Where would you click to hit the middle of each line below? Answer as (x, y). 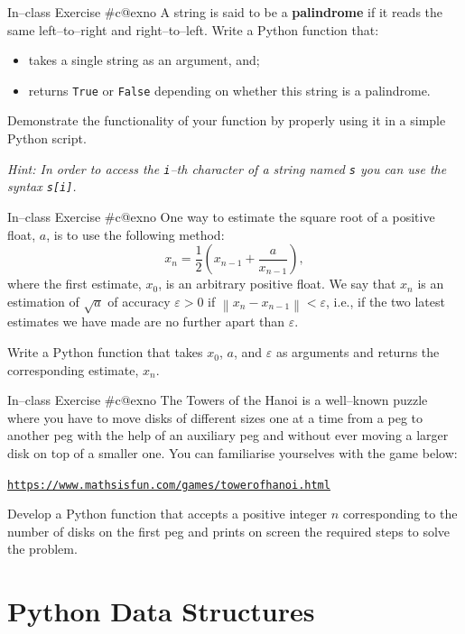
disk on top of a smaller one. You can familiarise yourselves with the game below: (232, 453)
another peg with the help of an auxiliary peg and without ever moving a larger (228, 435)
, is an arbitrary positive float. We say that (277, 284)
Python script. (47, 138)
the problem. (42, 549)
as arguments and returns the (358, 352)
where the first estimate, (74, 284)
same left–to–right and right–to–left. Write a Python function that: (193, 29)
